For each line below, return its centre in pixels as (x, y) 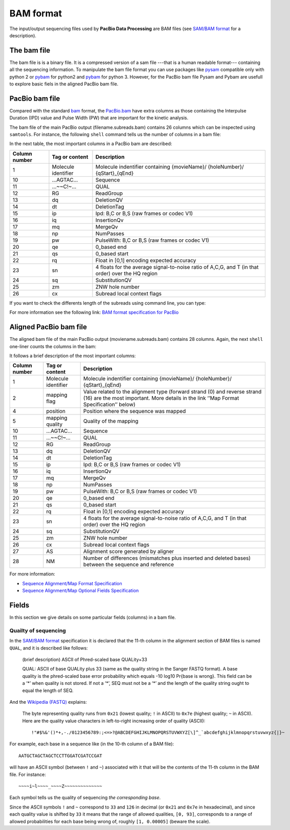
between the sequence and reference (128, 565)
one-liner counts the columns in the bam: (53, 346)
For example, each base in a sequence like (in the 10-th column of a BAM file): (92, 744)
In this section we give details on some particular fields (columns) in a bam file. (93, 617)
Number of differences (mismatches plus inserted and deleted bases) (167, 558)
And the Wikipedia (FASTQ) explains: (48, 702)
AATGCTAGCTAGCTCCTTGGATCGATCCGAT (60, 756)
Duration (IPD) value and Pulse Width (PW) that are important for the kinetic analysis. (99, 118)
